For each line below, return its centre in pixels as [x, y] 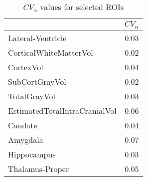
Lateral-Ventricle [37, 38]
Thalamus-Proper [39, 168]
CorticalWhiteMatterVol [51, 52]
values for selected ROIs [82, 7]
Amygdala [26, 139]
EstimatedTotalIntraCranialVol [62, 110]
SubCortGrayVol [37, 81]
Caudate [23, 125]
